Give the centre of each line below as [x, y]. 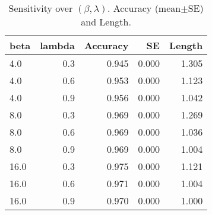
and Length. [106, 22]
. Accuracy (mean [144, 8]
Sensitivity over [41, 8]
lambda [58, 45]
